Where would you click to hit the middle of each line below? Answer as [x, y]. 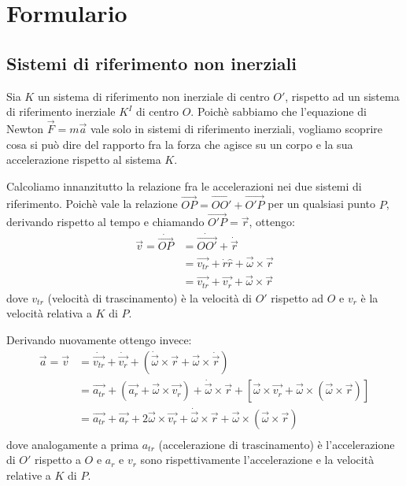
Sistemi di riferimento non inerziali [151, 63]
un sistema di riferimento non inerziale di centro [153, 96]
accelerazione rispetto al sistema [84, 160]
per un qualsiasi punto [321, 204]
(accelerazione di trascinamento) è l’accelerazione [277, 444]
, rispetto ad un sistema [342, 96]
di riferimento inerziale [61, 111]
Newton [25, 128]
